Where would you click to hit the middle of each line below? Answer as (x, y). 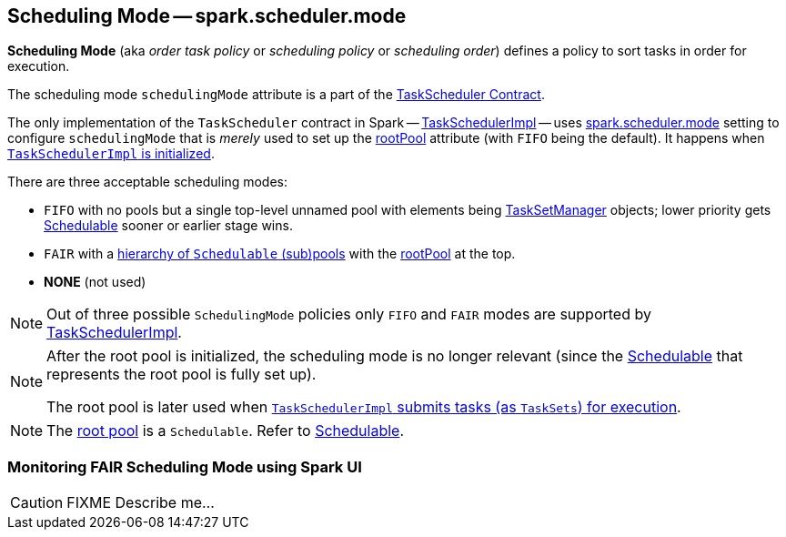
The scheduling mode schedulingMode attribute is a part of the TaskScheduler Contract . (276, 95)
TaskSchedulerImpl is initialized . (111, 154)
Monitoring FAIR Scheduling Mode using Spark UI (185, 466)
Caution (37, 503)
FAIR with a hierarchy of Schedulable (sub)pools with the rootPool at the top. (280, 254)
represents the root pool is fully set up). (181, 375)
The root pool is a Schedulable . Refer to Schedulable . (226, 431)
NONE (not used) (95, 282)
